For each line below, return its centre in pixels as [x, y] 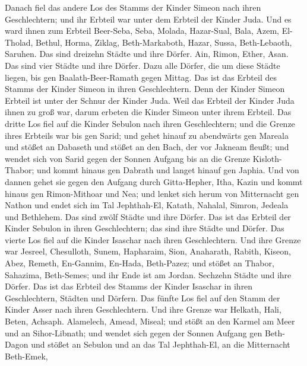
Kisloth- [267, 158]
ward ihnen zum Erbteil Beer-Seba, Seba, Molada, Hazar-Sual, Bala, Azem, [142, 31]
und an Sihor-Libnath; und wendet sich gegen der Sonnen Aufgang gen [134, 332]
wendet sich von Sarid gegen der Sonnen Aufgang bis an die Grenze [127, 158]
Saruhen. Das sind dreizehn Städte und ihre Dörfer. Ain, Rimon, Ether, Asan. [147, 54]
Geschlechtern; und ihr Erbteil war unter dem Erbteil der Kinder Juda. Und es [148, 19]
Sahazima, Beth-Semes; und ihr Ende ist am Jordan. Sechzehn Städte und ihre [148, 274]
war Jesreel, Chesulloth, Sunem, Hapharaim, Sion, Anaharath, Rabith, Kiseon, [148, 251]
